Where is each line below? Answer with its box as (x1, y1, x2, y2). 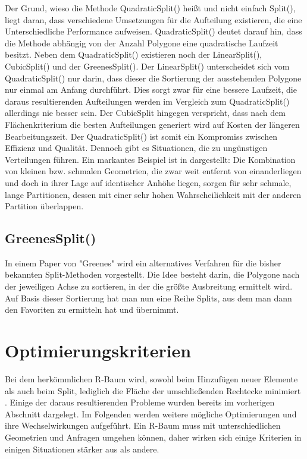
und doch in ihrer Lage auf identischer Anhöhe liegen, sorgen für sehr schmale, (5, 176, 292, 188)
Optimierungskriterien (5, 338, 192, 363)
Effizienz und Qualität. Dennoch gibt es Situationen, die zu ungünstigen (5, 142, 268, 154)
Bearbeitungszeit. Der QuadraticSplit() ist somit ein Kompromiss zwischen (5, 130, 277, 142)
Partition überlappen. (5, 200, 84, 212)
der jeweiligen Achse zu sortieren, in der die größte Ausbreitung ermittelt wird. (5, 280, 293, 293)
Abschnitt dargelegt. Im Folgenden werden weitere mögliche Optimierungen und (5, 407, 297, 420)
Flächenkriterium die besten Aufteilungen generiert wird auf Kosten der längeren (5, 118, 300, 130)
